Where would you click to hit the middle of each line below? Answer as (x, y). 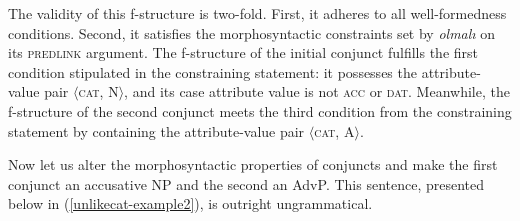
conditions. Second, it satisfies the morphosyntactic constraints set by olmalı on (252, 32)
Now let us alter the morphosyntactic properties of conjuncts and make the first (253, 164)
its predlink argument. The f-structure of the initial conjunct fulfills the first (243, 52)
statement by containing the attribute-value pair (156, 130)
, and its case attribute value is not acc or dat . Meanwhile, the (317, 91)
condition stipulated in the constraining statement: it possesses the (212, 71)
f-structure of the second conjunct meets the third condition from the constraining (260, 110)
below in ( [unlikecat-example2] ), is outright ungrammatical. (190, 203)
